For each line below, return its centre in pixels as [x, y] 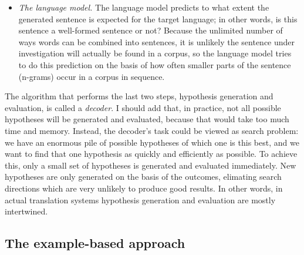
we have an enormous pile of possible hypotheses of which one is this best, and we [152, 142]
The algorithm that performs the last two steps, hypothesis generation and [139, 96]
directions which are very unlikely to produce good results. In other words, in [144, 188]
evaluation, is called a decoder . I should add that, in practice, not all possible [143, 107]
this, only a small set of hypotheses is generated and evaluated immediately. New [151, 165]
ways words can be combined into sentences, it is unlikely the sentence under [157, 41]
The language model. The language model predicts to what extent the [144, 7]
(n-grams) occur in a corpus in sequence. [92, 76]
